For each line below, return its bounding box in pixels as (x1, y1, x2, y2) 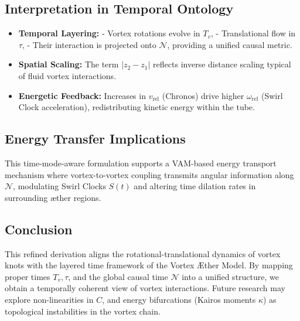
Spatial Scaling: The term (18, 58, 119, 70)
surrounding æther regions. (5, 191, 101, 203)
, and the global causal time (68, 270, 168, 282)
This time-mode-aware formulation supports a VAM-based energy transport (5, 156, 277, 169)
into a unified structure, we (182, 270, 279, 282)
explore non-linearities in (5, 293, 94, 305)
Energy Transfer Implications (5, 129, 186, 148)
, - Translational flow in (211, 27, 296, 39)
